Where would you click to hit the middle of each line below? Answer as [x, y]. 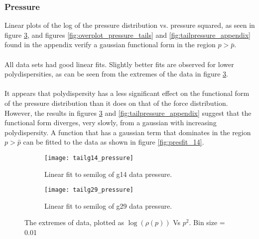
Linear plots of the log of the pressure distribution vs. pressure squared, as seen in [130, 25]
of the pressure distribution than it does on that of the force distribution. [116, 103]
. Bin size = [207, 222]
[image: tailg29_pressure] [89, 190]
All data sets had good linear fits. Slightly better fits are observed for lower [119, 64]
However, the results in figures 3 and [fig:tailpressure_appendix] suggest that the [128, 113]
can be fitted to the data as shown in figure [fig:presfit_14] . [114, 142]
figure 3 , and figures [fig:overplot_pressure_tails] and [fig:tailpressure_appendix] [128, 35]
